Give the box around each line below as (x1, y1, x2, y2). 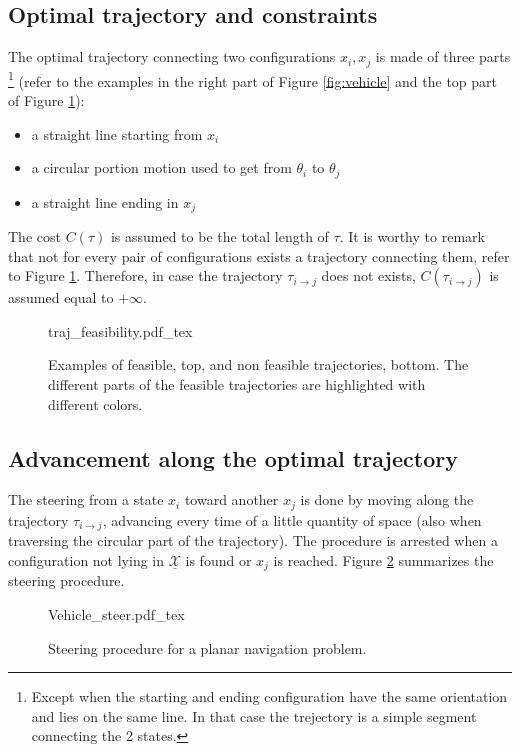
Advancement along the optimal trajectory (8, 442, 458, 473)
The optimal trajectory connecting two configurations (8, 46, 336, 67)
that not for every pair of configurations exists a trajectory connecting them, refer (8, 245, 510, 266)
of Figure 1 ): (8, 89, 85, 110)
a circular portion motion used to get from (31, 157, 292, 178)
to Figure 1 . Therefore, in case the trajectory (8, 265, 283, 286)
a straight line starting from (31, 123, 203, 144)
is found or (185, 549, 252, 570)
